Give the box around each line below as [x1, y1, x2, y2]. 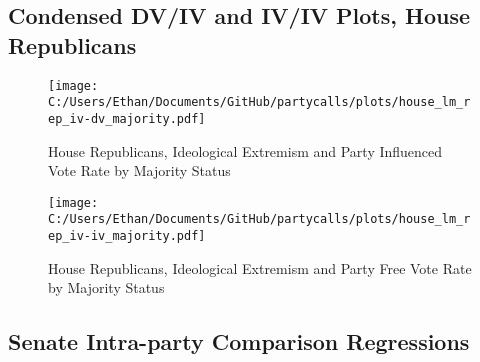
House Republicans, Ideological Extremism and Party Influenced [48, 140, 443, 161]
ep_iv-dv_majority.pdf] [48, 111, 206, 126]
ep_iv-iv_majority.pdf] [48, 229, 206, 244]
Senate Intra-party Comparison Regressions [8, 326, 470, 357]
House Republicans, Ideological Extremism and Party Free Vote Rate [48, 257, 472, 278]
